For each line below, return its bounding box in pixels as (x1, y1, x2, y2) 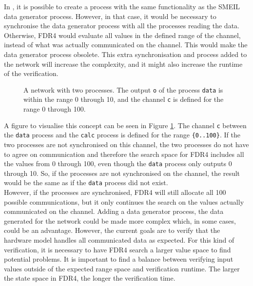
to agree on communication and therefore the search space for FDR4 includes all (4, 149, 244, 159)
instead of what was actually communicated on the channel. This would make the (4, 39, 248, 50)
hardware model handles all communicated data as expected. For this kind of (4, 235, 234, 245)
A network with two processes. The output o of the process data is (23, 84, 223, 95)
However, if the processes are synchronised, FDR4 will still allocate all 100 (4, 187, 226, 197)
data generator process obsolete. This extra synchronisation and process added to (4, 49, 247, 59)
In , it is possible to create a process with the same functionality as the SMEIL (4, 1, 240, 11)
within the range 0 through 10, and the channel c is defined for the (23, 94, 224, 104)
